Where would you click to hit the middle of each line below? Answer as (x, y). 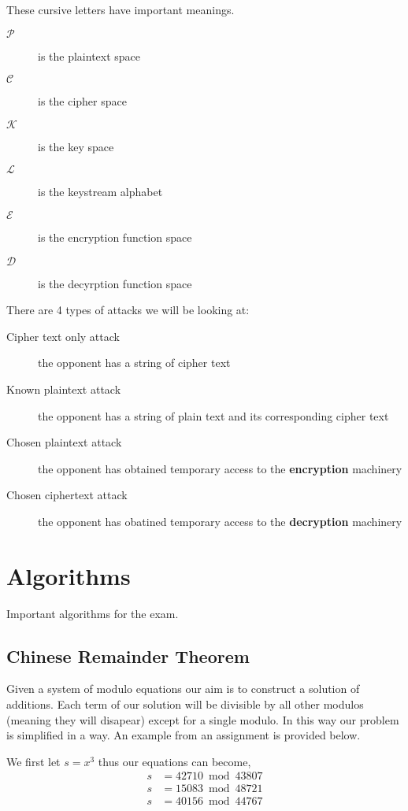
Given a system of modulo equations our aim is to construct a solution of (183, 689)
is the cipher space (82, 101)
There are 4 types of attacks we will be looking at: (128, 310)
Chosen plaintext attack (64, 442)
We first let (33, 761)
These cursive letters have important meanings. (121, 9)
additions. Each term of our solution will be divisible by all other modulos (185, 704)
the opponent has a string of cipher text (134, 363)
